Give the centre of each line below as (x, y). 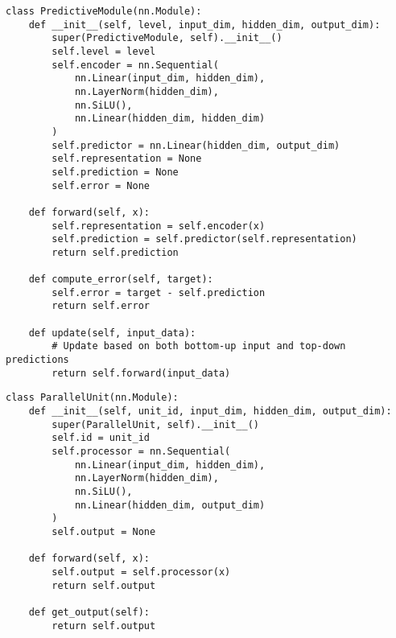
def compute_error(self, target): (121, 280)
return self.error (101, 306)
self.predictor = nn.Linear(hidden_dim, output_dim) (196, 145)
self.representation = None (127, 159)
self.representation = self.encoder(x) (159, 226)
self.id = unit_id (101, 438)
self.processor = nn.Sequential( (141, 451)
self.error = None (101, 185)
